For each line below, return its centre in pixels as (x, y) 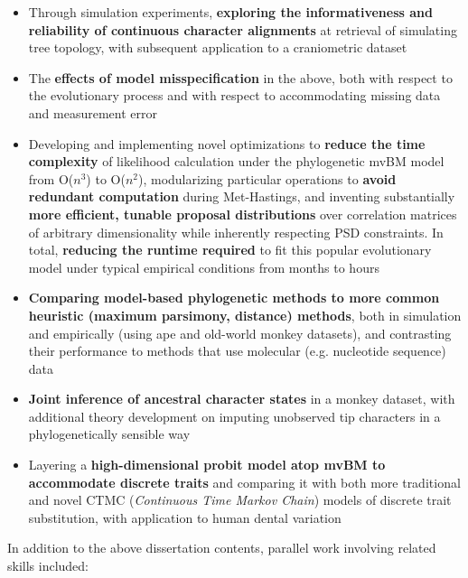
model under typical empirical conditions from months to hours (204, 267)
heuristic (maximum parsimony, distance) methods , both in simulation (245, 315)
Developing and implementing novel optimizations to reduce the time (227, 143)
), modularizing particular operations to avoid (267, 178)
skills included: (48, 566)
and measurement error (93, 112)
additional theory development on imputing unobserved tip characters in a (234, 416)
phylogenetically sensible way (109, 434)
